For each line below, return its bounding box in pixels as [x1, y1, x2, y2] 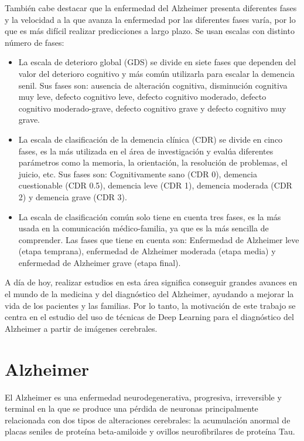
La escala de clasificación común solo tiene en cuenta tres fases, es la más [18, 210, 281, 223]
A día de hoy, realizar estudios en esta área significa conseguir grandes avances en [5, 276, 298, 288]
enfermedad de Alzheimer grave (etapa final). [18, 256, 181, 268]
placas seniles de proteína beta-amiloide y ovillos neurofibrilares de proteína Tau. [5, 425, 295, 437]
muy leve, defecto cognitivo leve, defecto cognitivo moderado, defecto [18, 90, 267, 103]
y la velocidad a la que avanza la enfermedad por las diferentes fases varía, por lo [5, 13, 296, 25]
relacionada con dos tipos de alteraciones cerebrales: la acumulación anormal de [5, 413, 291, 426]
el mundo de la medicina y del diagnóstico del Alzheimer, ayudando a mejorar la [5, 288, 294, 300]
